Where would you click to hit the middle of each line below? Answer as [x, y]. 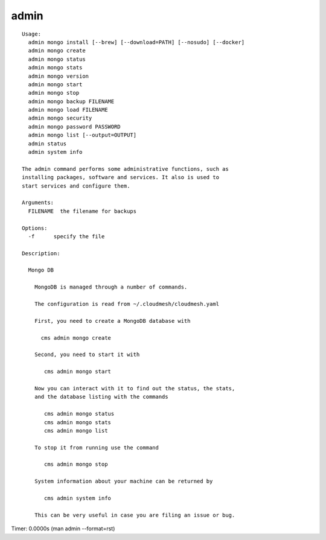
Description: [41, 253]
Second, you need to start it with [87, 355]
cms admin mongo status [79, 414]
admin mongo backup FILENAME [71, 101]
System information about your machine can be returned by [123, 481]
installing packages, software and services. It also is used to [121, 177]
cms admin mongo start [78, 372]
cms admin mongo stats [78, 422]
